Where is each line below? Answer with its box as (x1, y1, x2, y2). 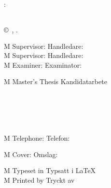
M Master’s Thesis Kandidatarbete (4, 76, 107, 86)
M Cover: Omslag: (4, 149, 58, 159)
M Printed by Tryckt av (4, 174, 75, 185)
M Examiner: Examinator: (4, 59, 82, 70)
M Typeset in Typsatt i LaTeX (4, 165, 96, 175)
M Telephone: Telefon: (4, 133, 70, 143)
